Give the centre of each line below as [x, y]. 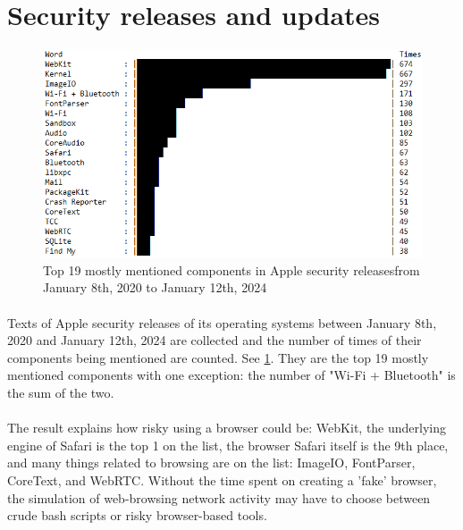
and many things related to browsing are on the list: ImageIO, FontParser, [211, 463]
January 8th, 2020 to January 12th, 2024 [155, 287]
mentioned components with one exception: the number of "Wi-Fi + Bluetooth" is [231, 375]
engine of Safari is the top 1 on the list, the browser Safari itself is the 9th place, [228, 445]
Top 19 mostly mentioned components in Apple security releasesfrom [231, 269]
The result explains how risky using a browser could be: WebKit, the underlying [227, 428]
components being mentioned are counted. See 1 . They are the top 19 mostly [218, 357]
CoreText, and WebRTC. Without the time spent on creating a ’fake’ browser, [222, 480]
